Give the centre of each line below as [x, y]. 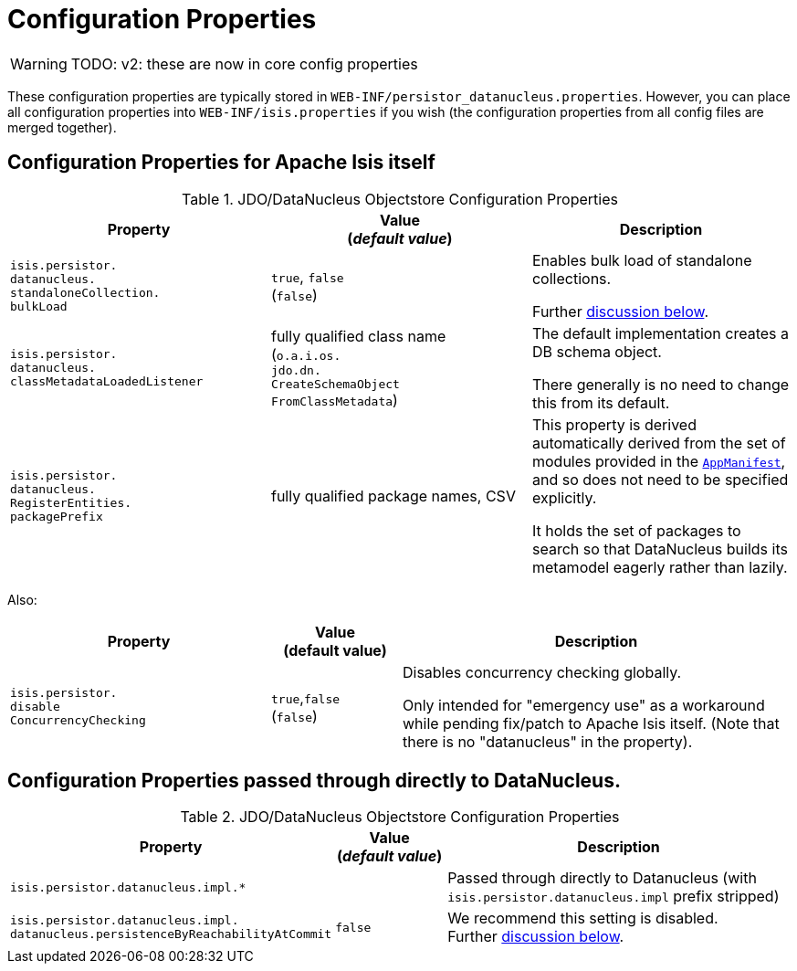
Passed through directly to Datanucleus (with [602, 878]
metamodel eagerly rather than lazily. [660, 567]
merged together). [62, 127]
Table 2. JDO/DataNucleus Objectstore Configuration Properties [400, 817]
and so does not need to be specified [660, 479]
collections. [572, 278]
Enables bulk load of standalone [642, 260]
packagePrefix [57, 516]
